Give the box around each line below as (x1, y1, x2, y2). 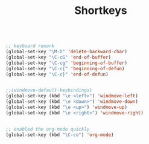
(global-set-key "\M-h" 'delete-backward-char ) (5, 49, 128, 55)
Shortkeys (74, 4, 127, 18)
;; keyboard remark (5, 43, 55, 49)
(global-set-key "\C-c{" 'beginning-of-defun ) (5, 65, 125, 71)
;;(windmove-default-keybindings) (5, 87, 93, 94)
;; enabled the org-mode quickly (5, 126, 90, 132)
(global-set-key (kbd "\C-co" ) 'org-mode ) (5, 131, 114, 138)
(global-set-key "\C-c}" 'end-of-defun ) (5, 71, 109, 77)
